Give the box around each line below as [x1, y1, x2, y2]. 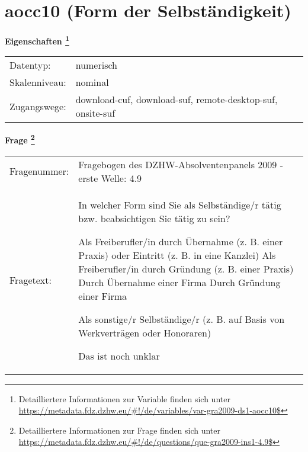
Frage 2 [5, 132, 35, 146]
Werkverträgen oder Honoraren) [78, 325, 211, 339]
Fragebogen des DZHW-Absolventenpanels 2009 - [78, 157, 283, 171]
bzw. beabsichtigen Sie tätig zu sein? [78, 211, 230, 225]
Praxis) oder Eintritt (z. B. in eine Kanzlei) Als [78, 248, 276, 262]
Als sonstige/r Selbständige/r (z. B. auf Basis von [78, 312, 285, 326]
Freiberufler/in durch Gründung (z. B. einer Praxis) [78, 261, 294, 275]
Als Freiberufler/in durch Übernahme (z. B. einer [78, 234, 283, 248]
